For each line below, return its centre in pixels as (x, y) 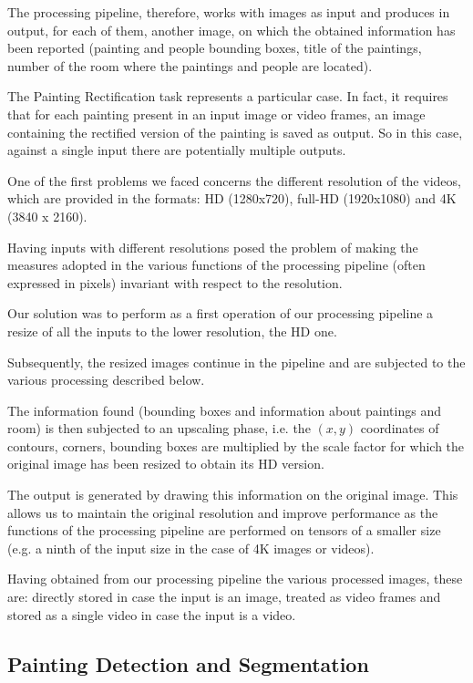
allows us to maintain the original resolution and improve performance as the (223, 512)
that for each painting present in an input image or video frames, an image (216, 114)
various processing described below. (106, 380)
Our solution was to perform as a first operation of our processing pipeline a (221, 313)
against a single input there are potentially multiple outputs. (177, 150)
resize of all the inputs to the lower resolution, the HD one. (172, 331)
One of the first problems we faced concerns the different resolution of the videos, (234, 180)
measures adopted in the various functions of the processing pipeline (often (216, 265)
